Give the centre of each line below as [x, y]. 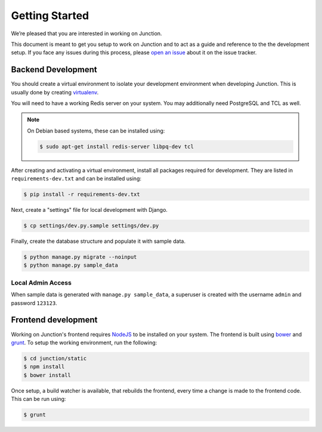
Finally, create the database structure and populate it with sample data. [98, 241]
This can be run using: [38, 399]
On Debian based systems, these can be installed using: [96, 131]
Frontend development [54, 320]
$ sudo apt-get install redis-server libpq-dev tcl [117, 146]
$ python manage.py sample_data [71, 265]
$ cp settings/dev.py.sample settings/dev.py [91, 226]
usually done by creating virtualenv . [55, 92]
